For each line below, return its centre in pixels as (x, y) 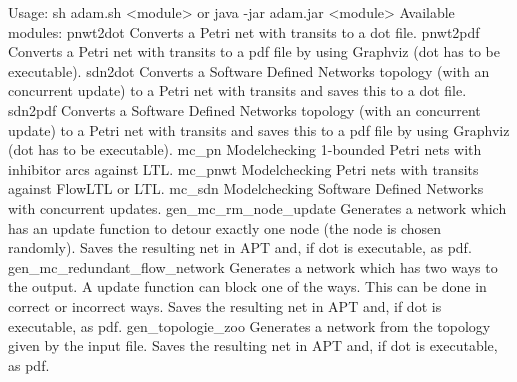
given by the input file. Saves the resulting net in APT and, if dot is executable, (253, 345)
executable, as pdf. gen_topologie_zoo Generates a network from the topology (249, 325)
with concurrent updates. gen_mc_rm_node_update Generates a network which (257, 207)
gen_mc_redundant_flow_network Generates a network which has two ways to (253, 266)
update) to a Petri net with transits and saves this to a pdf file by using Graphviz (259, 129)
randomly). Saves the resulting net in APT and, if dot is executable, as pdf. (240, 247)
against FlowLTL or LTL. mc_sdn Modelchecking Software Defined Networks (246, 188)
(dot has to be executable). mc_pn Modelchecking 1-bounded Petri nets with (245, 149)
